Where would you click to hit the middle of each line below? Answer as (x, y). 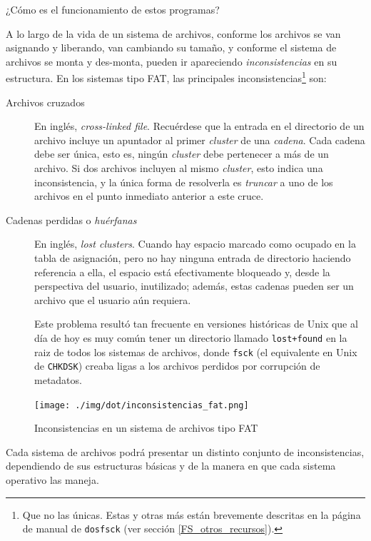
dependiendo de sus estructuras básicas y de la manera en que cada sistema (171, 466)
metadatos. (58, 379)
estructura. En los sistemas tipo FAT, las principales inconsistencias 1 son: (166, 77)
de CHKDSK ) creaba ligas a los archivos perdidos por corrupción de (177, 366)
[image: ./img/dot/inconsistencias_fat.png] (142, 405)
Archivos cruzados (45, 102)
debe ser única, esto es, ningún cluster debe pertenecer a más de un (182, 154)
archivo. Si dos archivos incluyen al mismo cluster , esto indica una (179, 168)
